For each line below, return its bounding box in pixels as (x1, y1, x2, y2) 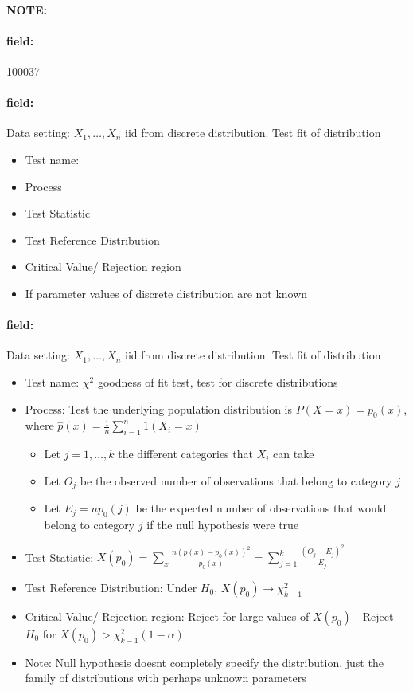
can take (273, 446, 314, 462)
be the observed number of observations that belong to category (80, 472, 392, 489)
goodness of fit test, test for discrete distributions (97, 373, 338, 390)
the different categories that (118, 446, 253, 462)
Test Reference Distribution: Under (25, 579, 197, 595)
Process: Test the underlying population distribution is (25, 400, 292, 417)
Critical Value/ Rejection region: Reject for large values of (25, 607, 310, 624)
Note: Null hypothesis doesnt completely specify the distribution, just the (25, 654, 384, 670)
